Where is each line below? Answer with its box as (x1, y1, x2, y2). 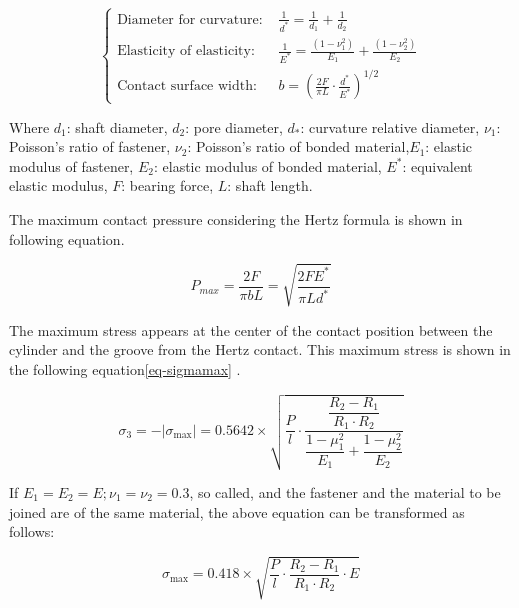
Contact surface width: (117, 79, 257, 94)
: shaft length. (227, 175, 313, 196)
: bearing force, (121, 175, 214, 196)
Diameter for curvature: (117, 12, 263, 27)
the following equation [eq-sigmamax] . (9, 358, 241, 379)
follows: (9, 521, 55, 542)
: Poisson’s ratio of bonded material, (187, 136, 410, 157)
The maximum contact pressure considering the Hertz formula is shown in (9, 209, 463, 230)
